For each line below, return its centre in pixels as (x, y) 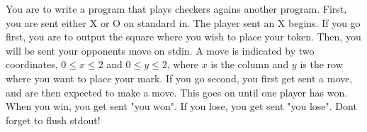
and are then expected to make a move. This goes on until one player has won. (177, 92)
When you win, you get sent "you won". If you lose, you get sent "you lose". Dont (181, 106)
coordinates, (32, 64)
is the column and (250, 64)
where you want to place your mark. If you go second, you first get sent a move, (179, 78)
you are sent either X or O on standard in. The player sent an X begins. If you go (183, 22)
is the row (321, 64)
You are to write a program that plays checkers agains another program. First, (176, 9)
